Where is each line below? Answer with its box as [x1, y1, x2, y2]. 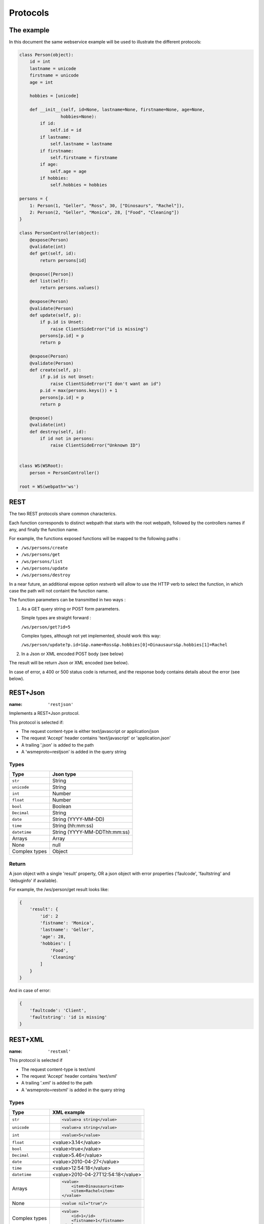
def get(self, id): [29, 251, 77, 257]
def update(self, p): [29, 312, 82, 318]
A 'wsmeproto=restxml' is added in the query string [21, 1087, 125, 1093]
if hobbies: [40, 175, 68, 181]
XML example [52, 1109, 85, 1116]
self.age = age [50, 168, 87, 174]
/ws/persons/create [21, 545, 68, 550]
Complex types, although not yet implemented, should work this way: [21, 633, 161, 639]
